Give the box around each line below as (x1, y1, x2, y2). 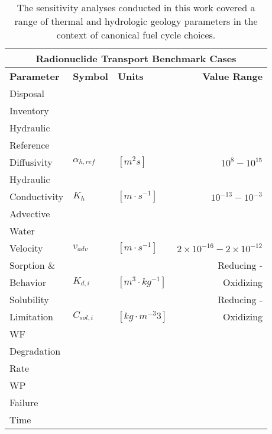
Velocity (9, 241, 43, 255)
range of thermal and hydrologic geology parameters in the (14, 14, 258, 28)
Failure (9, 396, 38, 409)
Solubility (9, 292, 49, 306)
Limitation (9, 310, 54, 323)
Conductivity (9, 189, 64, 203)
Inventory (9, 104, 49, 117)
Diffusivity (9, 155, 53, 169)
